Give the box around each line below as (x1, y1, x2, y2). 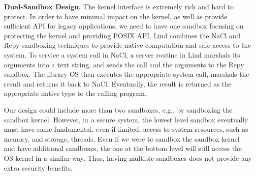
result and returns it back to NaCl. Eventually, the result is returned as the (4, 78, 232, 88)
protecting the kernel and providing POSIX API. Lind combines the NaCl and (4, 30, 240, 40)
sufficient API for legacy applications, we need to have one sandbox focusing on (4, 21, 244, 31)
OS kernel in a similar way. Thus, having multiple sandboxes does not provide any (4, 152, 252, 163)
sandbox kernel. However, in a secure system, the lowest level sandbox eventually (4, 114, 248, 124)
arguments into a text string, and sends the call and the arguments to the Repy (4, 59, 244, 69)
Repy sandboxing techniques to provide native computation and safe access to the (4, 40, 251, 50)
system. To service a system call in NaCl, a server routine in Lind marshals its (4, 49, 240, 59)
